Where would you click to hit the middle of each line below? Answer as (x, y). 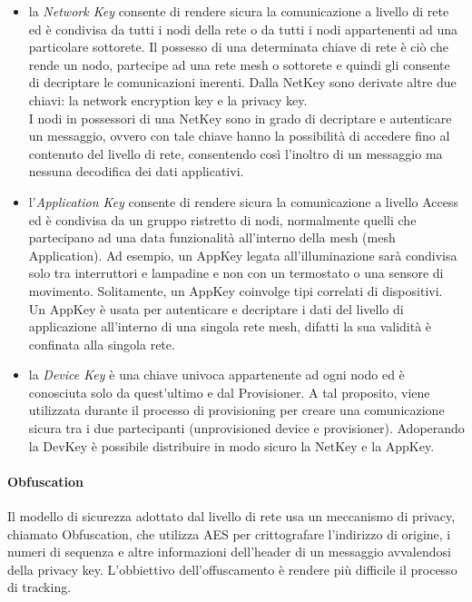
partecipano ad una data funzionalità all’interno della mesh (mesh (212, 237)
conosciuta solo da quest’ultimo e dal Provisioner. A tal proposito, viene (229, 392)
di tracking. (39, 587)
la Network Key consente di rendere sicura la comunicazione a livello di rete (239, 11)
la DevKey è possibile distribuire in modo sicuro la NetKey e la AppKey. (231, 445)
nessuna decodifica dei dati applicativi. (136, 171)
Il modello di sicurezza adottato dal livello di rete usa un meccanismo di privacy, (231, 516)
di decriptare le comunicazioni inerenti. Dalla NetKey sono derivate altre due (242, 82)
